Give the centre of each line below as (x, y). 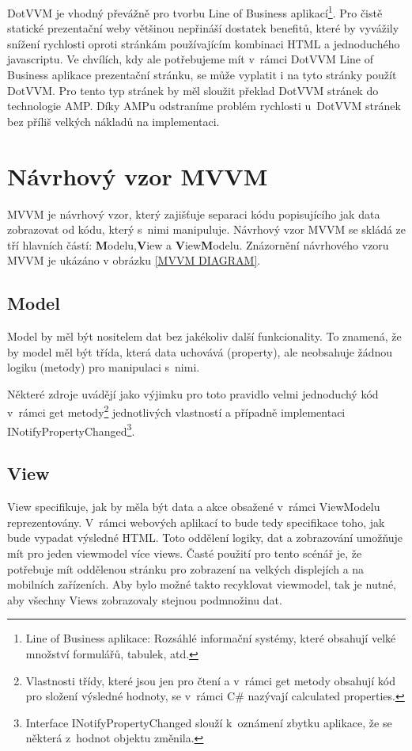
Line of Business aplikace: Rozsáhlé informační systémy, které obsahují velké (211, 638)
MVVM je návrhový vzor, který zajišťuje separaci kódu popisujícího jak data (194, 213)
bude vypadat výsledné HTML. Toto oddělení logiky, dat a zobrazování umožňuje (205, 538)
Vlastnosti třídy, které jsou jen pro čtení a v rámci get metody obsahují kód (210, 680)
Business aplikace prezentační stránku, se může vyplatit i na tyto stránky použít (202, 75)
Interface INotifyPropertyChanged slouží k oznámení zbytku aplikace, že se (209, 722)
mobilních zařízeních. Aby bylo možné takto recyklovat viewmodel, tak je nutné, (202, 584)
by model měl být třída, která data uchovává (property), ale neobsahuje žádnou (200, 351)
